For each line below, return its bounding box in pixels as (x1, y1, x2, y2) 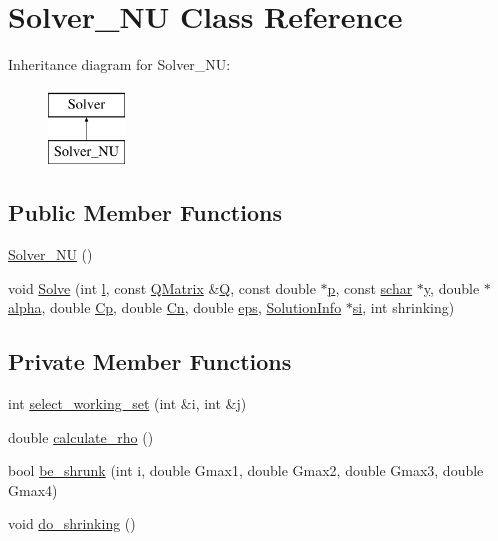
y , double (423, 277, 480, 298)
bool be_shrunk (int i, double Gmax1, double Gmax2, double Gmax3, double (8, 460, 484, 481)
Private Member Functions (8, 346, 292, 377)
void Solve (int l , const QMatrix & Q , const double (8, 277, 316, 298)
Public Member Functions (8, 197, 282, 228)
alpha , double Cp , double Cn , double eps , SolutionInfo (8, 297, 342, 318)
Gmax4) (8, 479, 58, 500)
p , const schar (327, 277, 413, 298)
